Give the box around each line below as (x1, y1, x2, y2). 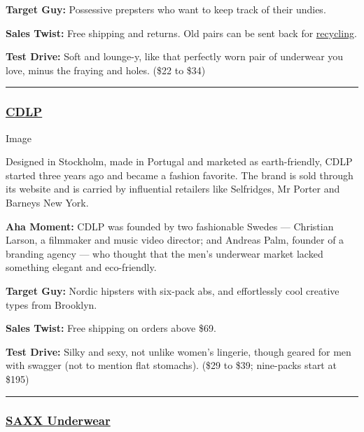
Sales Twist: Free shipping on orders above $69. (6, 321, 216, 335)
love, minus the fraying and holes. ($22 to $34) (6, 62, 206, 77)
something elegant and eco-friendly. (6, 260, 157, 274)
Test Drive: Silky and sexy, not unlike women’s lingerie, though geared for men (6, 344, 351, 358)
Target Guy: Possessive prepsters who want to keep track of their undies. (6, 2, 326, 16)
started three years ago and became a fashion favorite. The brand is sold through (6, 167, 353, 182)
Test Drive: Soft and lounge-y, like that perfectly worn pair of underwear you (6, 49, 344, 64)
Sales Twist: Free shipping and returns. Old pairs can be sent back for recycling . (6, 25, 357, 40)
